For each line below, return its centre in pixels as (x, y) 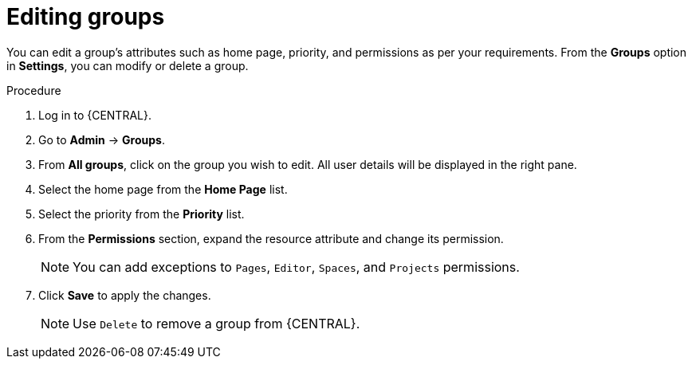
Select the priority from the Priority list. (142, 214)
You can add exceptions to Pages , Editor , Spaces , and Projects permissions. (296, 267)
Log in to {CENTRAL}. (95, 115)
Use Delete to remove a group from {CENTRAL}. (216, 323)
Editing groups (86, 17)
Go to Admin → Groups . (102, 139)
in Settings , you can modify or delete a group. (128, 65)
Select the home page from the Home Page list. (163, 189)
